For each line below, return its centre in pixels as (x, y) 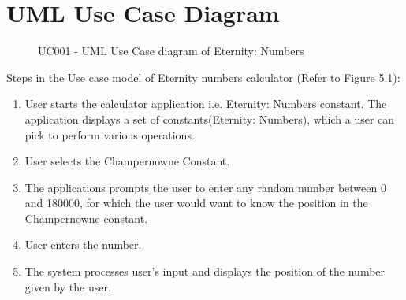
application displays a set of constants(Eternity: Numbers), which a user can (210, 119)
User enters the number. (83, 244)
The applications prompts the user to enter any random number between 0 (205, 187)
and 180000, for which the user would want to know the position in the (196, 203)
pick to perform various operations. (110, 134)
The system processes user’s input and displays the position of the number (205, 271)
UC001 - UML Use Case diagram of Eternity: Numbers (171, 51)
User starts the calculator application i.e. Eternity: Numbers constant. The (206, 104)
